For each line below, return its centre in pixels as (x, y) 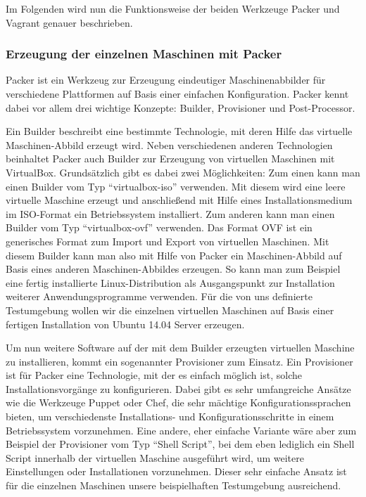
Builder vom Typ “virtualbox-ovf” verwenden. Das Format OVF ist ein (159, 227)
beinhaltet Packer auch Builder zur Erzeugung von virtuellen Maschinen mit (170, 159)
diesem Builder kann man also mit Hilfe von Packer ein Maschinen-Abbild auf (174, 255)
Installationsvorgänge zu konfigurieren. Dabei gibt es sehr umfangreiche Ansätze (178, 388)
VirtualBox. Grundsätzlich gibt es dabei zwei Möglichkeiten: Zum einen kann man (183, 172)
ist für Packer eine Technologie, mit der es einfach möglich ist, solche (154, 375)
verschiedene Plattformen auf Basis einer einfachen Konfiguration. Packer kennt (177, 93)
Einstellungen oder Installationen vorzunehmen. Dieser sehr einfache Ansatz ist (176, 471)
